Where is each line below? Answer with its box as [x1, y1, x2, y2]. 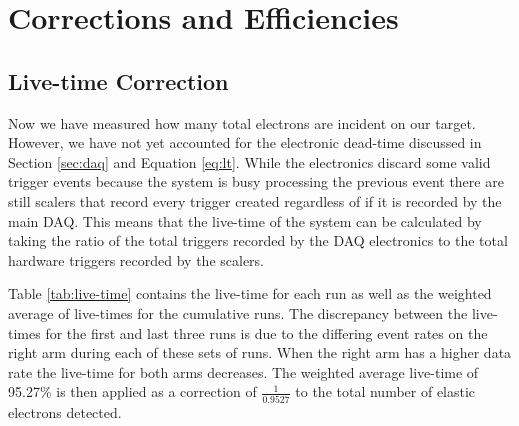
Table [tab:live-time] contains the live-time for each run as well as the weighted [8, 283, 492, 304]
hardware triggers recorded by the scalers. [8, 249, 264, 270]
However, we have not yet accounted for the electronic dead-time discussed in [8, 132, 482, 153]
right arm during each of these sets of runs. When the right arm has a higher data [8, 342, 512, 363]
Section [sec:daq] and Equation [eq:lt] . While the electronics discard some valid [8, 151, 491, 172]
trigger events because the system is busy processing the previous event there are [8, 171, 504, 192]
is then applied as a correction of [56, 381, 257, 402]
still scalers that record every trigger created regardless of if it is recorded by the [8, 190, 502, 211]
